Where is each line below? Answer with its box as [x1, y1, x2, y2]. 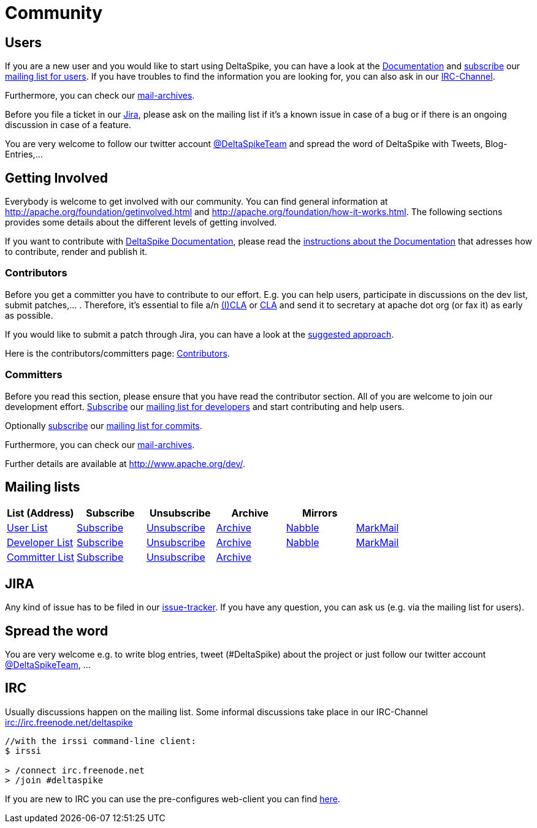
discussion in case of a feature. [5, 120, 131, 131]
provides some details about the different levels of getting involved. [5, 217, 277, 228]
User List [7, 522, 48, 534]
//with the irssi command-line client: [5, 735, 196, 746]
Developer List [7, 536, 74, 549]
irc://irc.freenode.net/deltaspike [5, 716, 133, 727]
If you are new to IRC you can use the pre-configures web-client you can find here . [5, 793, 340, 804]
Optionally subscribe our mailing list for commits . [5, 420, 202, 431]
